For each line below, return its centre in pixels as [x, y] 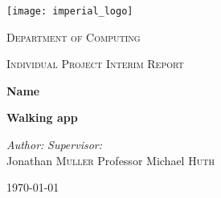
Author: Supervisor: [55, 145]
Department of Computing [74, 36]
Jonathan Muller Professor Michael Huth [110, 160]
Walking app [42, 117]
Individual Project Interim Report [95, 64]
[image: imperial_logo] [70, 11]
